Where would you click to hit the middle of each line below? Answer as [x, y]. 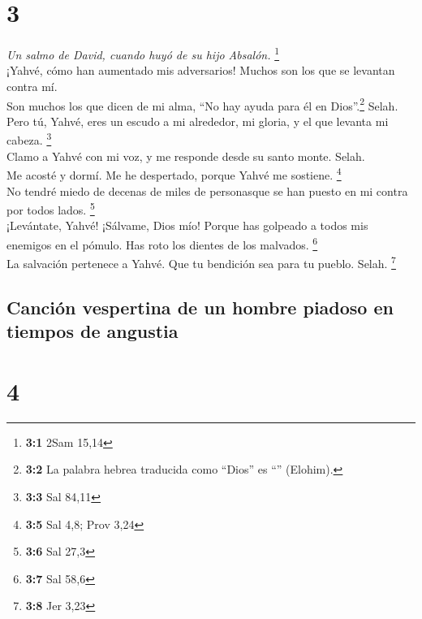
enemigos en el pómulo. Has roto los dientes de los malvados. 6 [162, 243]
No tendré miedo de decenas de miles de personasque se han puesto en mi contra [207, 190]
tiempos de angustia [93, 331]
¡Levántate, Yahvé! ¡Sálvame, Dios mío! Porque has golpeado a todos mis [187, 225]
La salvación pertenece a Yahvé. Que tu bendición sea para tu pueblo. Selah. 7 [201, 262]
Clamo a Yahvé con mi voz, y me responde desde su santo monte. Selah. [186, 156]
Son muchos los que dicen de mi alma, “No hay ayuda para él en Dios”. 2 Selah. [202, 104]
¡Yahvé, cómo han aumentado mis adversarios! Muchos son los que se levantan [201, 70]
